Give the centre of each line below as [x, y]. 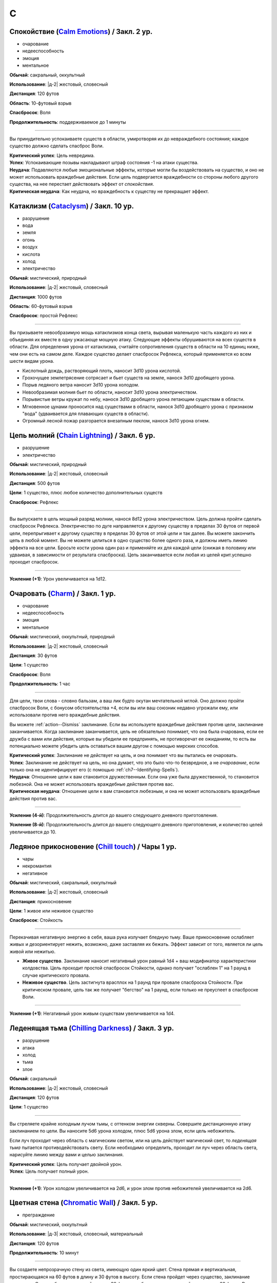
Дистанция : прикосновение [41, 901]
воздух [30, 247]
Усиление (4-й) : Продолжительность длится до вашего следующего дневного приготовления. [114, 815]
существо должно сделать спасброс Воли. [57, 146]
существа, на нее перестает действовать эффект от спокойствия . [82, 184]
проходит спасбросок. [34, 562]
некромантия [37, 866]
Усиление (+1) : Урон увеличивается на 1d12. [58, 579]
